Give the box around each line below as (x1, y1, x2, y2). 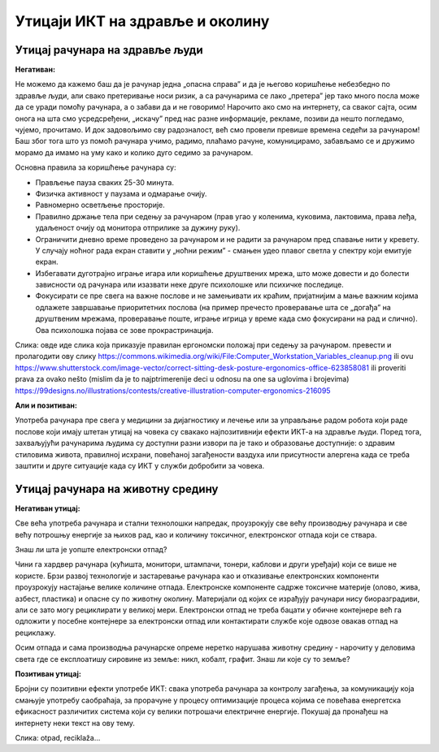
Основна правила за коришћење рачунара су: (15, 162, 176, 172)
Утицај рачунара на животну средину (15, 482, 219, 495)
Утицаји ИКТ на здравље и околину (15, 12, 270, 30)
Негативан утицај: (15, 503, 80, 513)
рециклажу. (15, 628, 56, 637)
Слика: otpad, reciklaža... (15, 733, 101, 742)
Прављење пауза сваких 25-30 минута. (35, 177, 175, 187)
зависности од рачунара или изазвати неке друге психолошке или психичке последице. (35, 280, 345, 290)
